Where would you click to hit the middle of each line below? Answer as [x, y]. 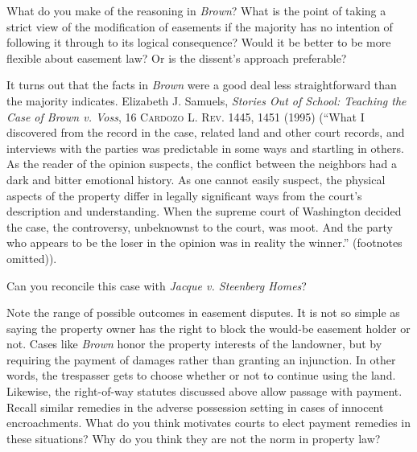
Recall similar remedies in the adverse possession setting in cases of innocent [195, 407]
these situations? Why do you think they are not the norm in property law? [194, 438]
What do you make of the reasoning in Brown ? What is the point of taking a [196, 10]
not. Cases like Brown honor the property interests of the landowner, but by [194, 344]
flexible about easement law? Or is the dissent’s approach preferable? [177, 58]
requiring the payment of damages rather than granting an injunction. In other [201, 359]
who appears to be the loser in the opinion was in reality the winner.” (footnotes [204, 242]
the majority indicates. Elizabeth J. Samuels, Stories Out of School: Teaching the [206, 100]
